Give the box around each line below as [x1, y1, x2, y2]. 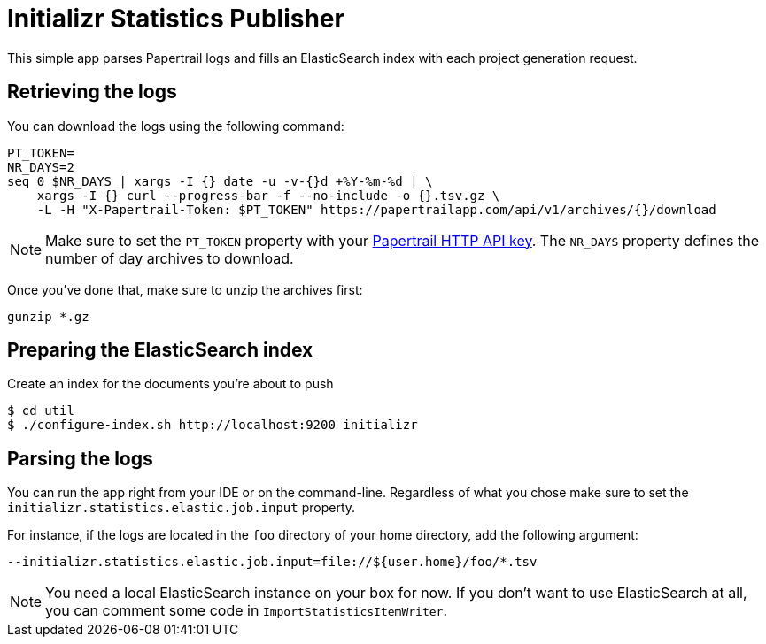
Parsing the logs [7, 447, 153, 470]
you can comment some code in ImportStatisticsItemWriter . [45, 602, 447, 620]
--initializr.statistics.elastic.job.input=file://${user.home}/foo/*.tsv [7, 555, 538, 570]
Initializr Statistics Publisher [7, 4, 344, 34]
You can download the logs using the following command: [7, 118, 344, 134]
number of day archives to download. [45, 249, 294, 267]
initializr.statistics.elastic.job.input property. [7, 500, 356, 516]
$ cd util [7, 403, 74, 418]
